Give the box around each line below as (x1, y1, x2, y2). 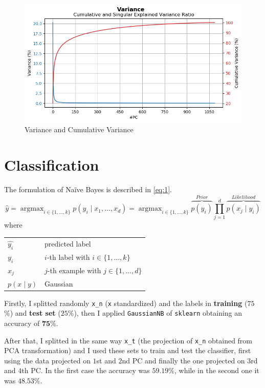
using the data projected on (4, 355, 91, 365)
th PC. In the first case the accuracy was (21, 365, 150, 376)
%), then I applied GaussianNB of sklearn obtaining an (68, 308, 242, 318)
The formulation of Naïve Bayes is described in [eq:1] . (4, 184, 172, 195)
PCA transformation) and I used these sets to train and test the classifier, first (4, 345, 251, 356)
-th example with (47, 265, 101, 276)
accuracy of (4, 318, 40, 329)
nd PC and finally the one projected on (122, 355, 245, 365)
